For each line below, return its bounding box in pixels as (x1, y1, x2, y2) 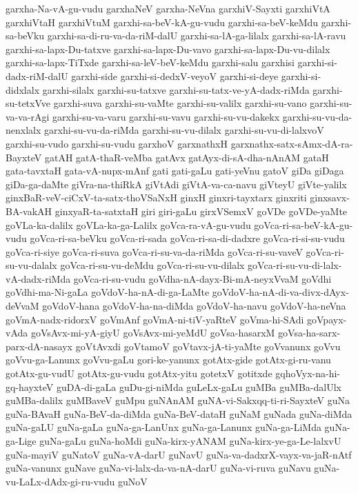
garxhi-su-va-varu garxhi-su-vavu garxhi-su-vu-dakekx (52, 109, 280, 123)
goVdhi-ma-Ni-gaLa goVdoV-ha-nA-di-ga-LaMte (6, 285, 210, 299)
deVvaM (6, 299, 39, 313)
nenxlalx (6, 123, 41, 137)
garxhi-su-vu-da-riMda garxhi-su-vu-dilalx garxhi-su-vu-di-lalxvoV (44, 123, 324, 137)
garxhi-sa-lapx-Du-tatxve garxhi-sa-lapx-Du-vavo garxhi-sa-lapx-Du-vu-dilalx (6, 41, 330, 56)
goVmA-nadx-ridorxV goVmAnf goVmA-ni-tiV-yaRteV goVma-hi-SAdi (6, 312, 304, 326)
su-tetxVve (6, 96, 51, 110)
